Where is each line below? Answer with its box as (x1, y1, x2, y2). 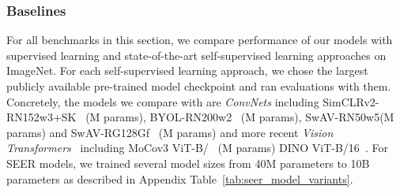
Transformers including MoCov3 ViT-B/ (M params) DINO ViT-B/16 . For (6, 139, 388, 156)
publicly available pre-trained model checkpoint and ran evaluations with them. (6, 78, 391, 94)
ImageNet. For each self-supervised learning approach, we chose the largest (6, 62, 368, 79)
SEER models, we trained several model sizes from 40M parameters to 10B (6, 154, 370, 171)
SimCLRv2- (323, 93, 379, 109)
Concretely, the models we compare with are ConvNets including (6, 93, 319, 109)
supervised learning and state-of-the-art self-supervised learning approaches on (6, 46, 387, 63)
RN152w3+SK (6, 109, 77, 125)
